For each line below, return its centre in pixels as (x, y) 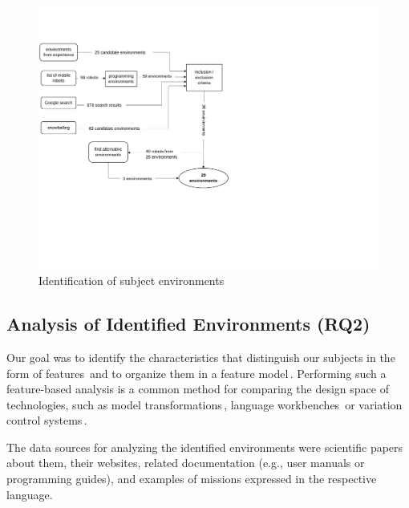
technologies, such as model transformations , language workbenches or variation (204, 404)
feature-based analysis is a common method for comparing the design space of (198, 389)
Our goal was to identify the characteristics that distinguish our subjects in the (201, 357)
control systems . (47, 420)
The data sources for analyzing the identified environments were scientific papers (205, 447)
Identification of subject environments (132, 280)
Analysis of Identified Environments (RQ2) (188, 324)
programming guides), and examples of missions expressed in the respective (192, 479)
